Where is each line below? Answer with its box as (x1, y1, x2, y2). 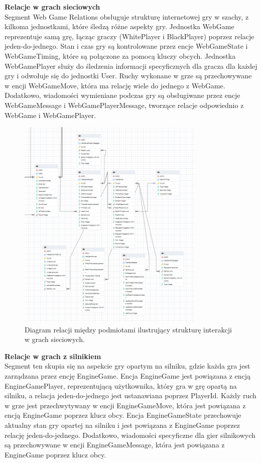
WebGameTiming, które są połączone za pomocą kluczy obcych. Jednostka (5, 50, 236, 61)
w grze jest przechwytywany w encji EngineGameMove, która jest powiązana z (5, 400, 246, 410)
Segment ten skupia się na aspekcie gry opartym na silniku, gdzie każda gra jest (5, 361, 250, 371)
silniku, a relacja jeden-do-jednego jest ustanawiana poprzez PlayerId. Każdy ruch (5, 390, 256, 401)
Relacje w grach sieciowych (5, 2, 100, 12)
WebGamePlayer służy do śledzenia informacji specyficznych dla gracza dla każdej (5, 60, 257, 71)
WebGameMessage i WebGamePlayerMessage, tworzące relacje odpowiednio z (5, 99, 244, 110)
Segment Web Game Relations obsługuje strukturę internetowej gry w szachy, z (5, 11, 249, 22)
